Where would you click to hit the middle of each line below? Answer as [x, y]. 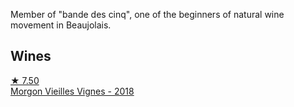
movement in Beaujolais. [61, 25]
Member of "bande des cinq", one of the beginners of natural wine [147, 14]
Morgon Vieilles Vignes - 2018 [72, 91]
